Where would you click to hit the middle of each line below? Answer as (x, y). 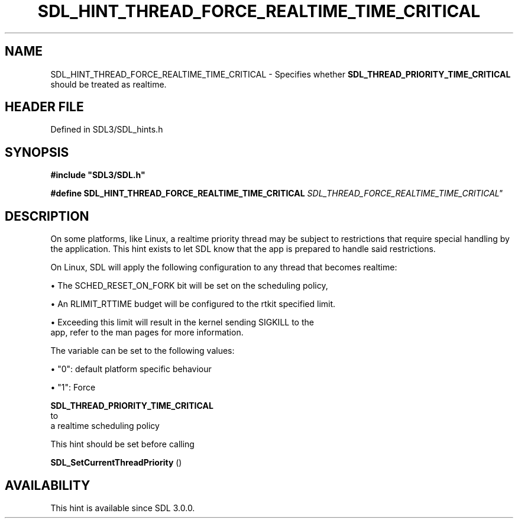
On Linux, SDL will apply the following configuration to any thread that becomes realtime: (224, 267)
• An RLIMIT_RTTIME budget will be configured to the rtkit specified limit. (193, 304)
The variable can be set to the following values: (143, 351)
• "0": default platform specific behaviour (131, 369)
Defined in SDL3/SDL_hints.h (107, 130)
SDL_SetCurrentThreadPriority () (116, 463)
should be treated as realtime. (109, 84)
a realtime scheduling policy (105, 426)
